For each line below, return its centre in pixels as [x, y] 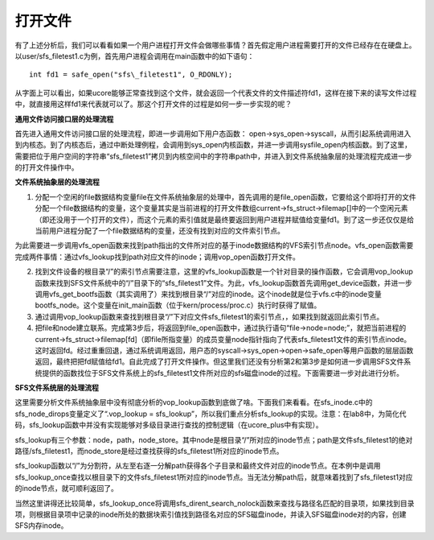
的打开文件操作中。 [47, 167]
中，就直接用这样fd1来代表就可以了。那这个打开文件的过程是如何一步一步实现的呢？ [154, 104]
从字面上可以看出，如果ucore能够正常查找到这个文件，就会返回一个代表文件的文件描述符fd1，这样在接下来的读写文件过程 [216, 93]
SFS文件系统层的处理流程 [57, 388]
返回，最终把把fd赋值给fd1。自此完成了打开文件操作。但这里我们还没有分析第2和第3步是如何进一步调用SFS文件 [219, 361]
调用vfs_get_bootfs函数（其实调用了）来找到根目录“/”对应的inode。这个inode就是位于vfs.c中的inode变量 [208, 294]
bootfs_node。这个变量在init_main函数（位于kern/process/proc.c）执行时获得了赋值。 [178, 305]
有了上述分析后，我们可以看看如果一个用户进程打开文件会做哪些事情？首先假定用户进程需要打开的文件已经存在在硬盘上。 [215, 45]
